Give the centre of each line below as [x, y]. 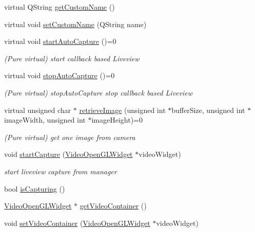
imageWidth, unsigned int [45, 120]
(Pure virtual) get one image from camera [70, 137]
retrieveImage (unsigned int [122, 110]
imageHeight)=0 [117, 120]
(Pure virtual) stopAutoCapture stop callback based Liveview [99, 92]
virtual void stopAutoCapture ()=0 [60, 75]
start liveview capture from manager [61, 171]
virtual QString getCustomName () [60, 7]
